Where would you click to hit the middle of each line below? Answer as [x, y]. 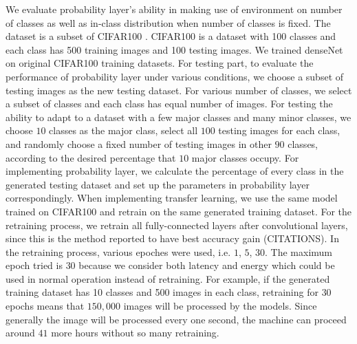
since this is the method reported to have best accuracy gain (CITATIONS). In [172, 238]
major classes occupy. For [245, 157]
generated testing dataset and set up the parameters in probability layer [158, 184]
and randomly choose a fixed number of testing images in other [139, 143]
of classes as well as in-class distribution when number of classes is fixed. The [168, 22]
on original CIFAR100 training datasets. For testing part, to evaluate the [160, 63]
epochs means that [45, 306]
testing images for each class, [279, 130]
